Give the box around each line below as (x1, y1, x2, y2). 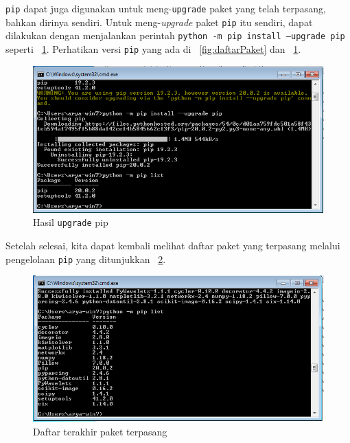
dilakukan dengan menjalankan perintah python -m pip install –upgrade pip (5, 28, 345, 43)
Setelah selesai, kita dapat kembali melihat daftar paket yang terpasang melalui (5, 238, 340, 253)
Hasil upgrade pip (33, 215, 108, 229)
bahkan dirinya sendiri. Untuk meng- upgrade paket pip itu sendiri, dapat (5, 14, 313, 29)
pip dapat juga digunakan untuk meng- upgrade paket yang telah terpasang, (5, 1, 326, 15)
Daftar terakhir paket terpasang (33, 424, 167, 438)
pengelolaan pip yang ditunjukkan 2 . (5, 251, 166, 266)
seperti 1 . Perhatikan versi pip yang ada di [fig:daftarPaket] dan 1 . (5, 41, 301, 56)
